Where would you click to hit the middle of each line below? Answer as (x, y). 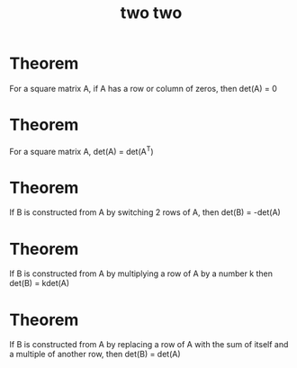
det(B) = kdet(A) (40, 283)
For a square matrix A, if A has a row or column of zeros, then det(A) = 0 (143, 88)
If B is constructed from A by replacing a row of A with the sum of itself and (149, 345)
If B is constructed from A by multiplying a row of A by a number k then (141, 274)
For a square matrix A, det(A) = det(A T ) (82, 150)
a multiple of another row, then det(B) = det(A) (95, 355)
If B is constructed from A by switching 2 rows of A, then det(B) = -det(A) (145, 212)
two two (151, 13)
